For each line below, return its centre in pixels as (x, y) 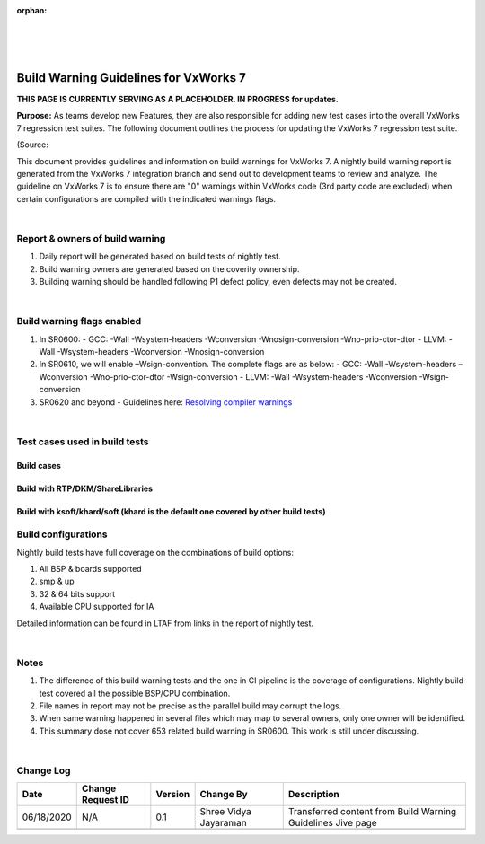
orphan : (32, 10)
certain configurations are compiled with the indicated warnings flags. (146, 198)
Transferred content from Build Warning (372, 812)
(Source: (32, 145)
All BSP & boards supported (91, 569)
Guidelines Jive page (332, 823)
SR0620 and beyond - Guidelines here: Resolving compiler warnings (166, 402)
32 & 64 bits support (77, 593)
